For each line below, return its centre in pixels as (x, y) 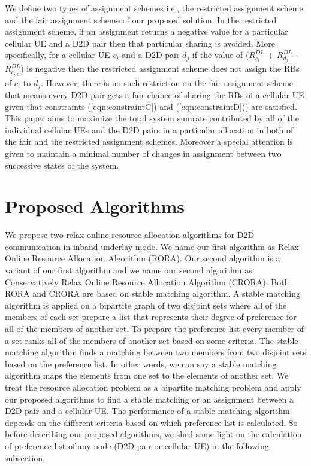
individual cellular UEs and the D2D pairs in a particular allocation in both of (149, 130)
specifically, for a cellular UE (58, 55)
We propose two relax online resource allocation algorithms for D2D (130, 235)
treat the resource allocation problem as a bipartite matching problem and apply (153, 387)
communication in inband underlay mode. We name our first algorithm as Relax (152, 246)
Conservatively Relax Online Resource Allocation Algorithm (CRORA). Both (147, 281)
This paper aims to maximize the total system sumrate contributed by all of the (152, 118)
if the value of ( (221, 55)
